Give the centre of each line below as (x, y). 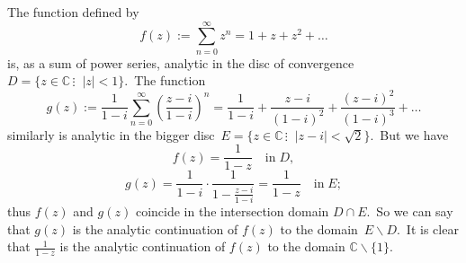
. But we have (409, 134)
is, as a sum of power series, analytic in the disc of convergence (181, 62)
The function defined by (73, 12)
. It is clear (427, 228)
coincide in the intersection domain (232, 211)
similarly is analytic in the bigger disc (111, 134)
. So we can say (410, 211)
